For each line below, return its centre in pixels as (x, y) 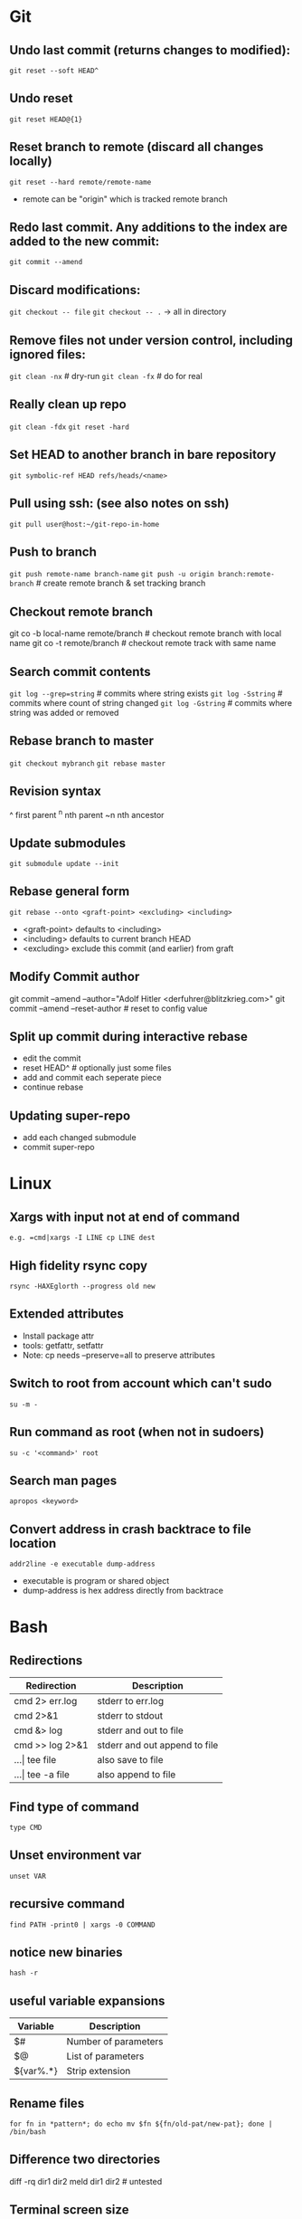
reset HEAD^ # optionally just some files (97, 1068)
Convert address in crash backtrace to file (130, 1529)
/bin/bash (28, 2132)
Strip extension (99, 2071)
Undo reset (42, 98)
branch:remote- (247, 575)
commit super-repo (58, 1148)
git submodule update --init (64, 864)
